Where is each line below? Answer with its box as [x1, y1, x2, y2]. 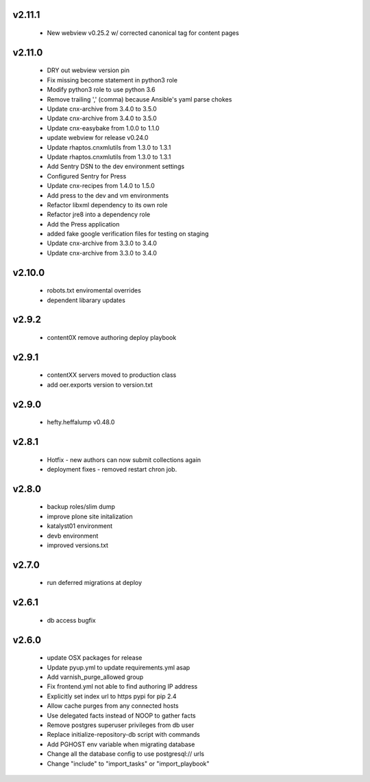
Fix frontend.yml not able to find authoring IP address [47, 682, 198, 691]
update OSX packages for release [47, 654, 143, 662]
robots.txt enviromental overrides [47, 286, 142, 295]
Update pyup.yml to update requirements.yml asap [47, 663, 190, 671]
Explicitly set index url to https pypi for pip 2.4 [47, 692, 177, 700]
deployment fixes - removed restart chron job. [47, 465, 177, 474]
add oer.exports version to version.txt [47, 380, 153, 389]
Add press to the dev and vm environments [47, 191, 169, 199]
